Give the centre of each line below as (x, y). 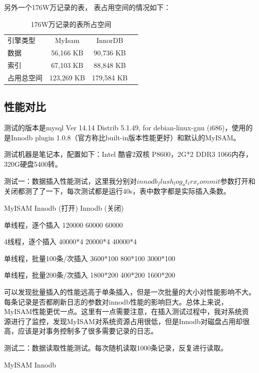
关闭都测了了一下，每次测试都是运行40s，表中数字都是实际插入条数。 (117, 191)
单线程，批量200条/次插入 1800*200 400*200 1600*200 (90, 275)
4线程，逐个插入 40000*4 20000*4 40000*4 (70, 241)
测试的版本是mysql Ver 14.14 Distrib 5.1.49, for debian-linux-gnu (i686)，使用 (125, 128)
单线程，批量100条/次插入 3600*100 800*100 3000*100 (90, 258)
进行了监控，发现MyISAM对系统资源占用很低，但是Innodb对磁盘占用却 (127, 321)
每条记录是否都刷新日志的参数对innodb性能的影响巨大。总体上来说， (116, 301)
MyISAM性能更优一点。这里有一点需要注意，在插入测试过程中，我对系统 (123, 311)
